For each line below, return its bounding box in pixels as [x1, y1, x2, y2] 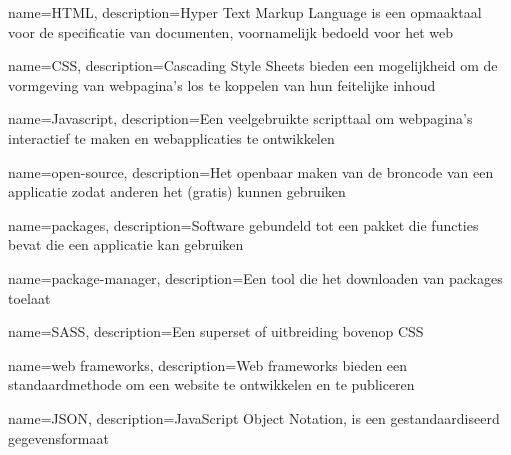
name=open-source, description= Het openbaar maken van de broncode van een [8, 161, 494, 182]
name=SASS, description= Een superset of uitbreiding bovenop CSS [8, 321, 424, 342]
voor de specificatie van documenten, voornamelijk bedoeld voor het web [8, 21, 454, 42]
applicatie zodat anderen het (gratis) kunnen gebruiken [8, 181, 346, 202]
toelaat [8, 287, 51, 308]
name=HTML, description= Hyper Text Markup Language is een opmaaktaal [8, 2, 482, 22]
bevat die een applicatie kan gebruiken [8, 234, 244, 255]
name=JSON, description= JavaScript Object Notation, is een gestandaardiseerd [8, 407, 500, 428]
